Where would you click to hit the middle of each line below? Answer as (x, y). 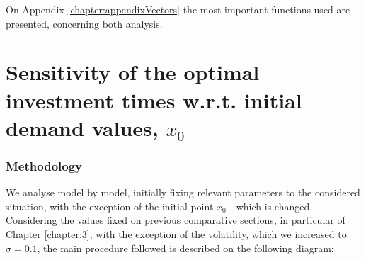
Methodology (44, 165)
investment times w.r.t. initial (154, 100)
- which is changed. (271, 206)
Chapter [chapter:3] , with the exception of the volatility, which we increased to (176, 233)
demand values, (82, 127)
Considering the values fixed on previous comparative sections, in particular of (176, 220)
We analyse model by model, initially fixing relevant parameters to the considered (183, 192)
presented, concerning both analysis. (84, 23)
